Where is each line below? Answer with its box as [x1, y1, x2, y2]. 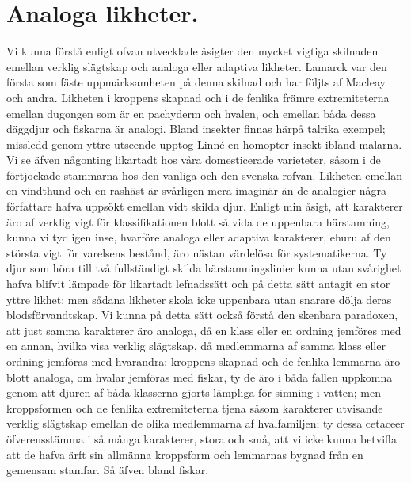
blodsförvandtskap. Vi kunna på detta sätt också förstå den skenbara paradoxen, [6, 306, 398, 323]
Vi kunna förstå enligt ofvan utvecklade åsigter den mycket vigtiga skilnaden [6, 43, 379, 59]
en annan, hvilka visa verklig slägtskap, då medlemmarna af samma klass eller [6, 337, 386, 354]
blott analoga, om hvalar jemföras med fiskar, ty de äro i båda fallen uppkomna [6, 368, 393, 385]
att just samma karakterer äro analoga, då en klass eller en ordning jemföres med [6, 321, 401, 338]
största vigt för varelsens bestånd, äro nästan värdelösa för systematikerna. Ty [6, 244, 387, 261]
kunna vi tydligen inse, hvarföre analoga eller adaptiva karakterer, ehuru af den [6, 229, 391, 245]
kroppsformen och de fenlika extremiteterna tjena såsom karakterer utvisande [6, 399, 383, 416]
